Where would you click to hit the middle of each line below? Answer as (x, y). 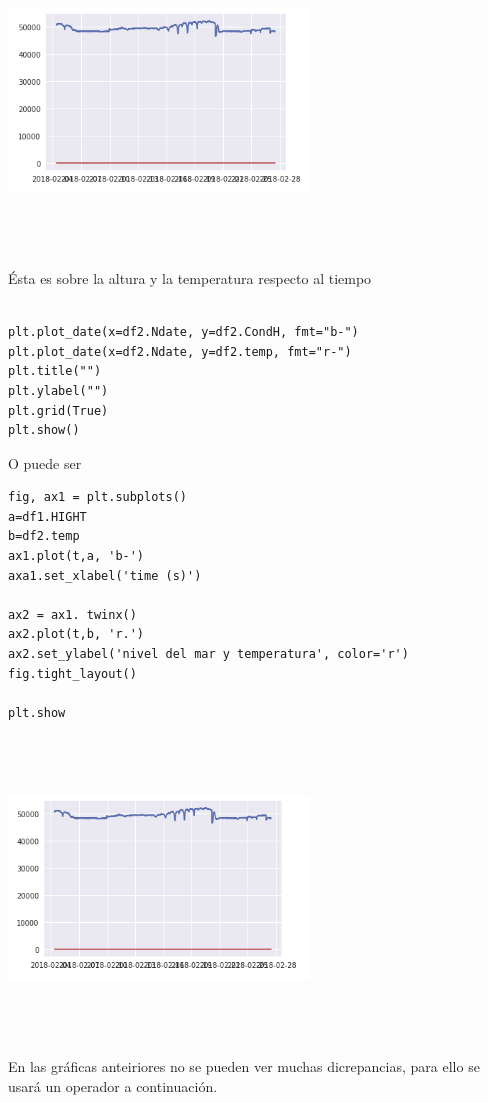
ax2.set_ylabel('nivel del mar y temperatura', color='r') (208, 654)
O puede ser (45, 462)
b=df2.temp (44, 536)
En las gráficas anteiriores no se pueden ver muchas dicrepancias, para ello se (244, 1066)
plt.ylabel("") (58, 390)
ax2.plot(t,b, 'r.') (76, 634)
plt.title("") (55, 371)
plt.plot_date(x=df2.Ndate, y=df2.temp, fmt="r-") (180, 351)
